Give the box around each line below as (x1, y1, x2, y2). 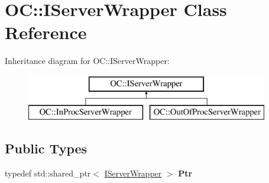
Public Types (5, 139, 87, 158)
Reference (5, 20, 87, 44)
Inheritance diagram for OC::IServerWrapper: (5, 54, 170, 67)
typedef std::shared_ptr (5, 167, 91, 179)
